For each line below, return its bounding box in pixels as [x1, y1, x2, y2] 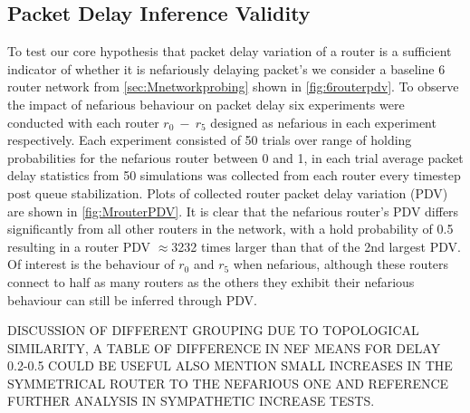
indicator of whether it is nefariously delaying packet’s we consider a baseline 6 [7, 59, 446, 78]
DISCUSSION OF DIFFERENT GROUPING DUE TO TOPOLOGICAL [7, 321, 419, 340]
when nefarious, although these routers [233, 255, 449, 274]
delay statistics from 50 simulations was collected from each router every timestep [7, 166, 461, 185]
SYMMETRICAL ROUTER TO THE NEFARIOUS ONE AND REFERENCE [7, 373, 449, 392]
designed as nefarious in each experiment [210, 112, 436, 131]
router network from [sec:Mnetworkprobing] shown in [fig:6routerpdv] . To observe [7, 77, 459, 96]
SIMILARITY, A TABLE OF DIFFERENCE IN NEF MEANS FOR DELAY [7, 338, 441, 357]
